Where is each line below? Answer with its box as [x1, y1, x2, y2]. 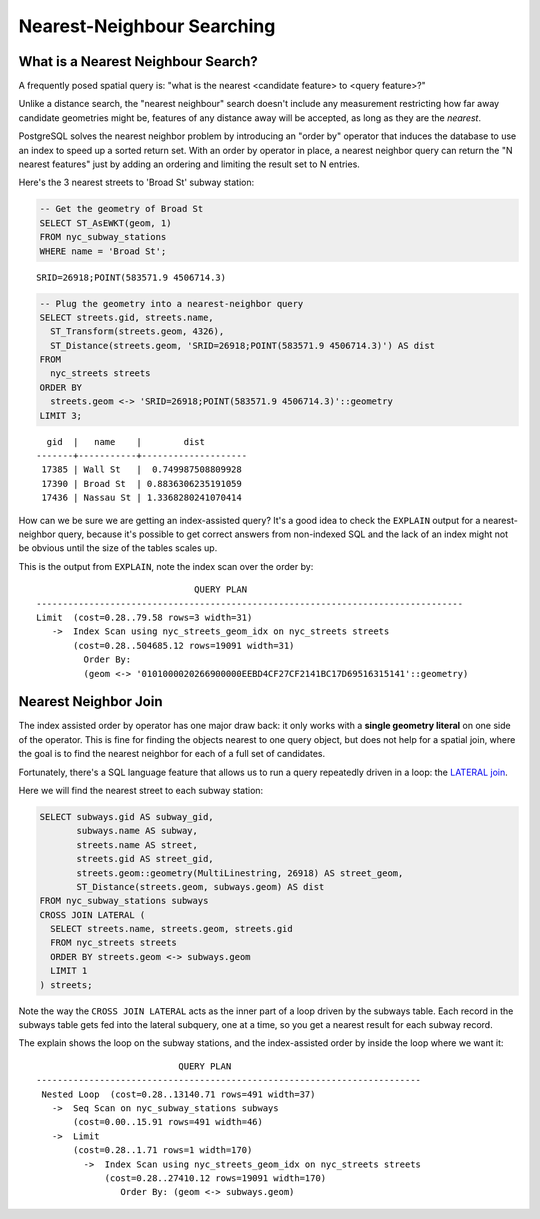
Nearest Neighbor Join [18, 693, 163, 710]
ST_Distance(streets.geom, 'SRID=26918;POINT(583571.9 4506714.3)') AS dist [50, 340, 435, 351]
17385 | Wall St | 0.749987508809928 [41, 464, 242, 475]
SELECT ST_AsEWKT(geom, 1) [39, 217, 172, 229]
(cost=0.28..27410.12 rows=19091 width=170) [104, 1172, 327, 1184]
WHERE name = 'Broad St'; [39, 245, 167, 257]
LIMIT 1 [50, 965, 88, 977]
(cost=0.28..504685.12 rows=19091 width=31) [73, 640, 295, 651]
